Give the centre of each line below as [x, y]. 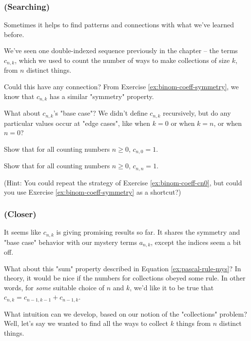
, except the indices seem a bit [196, 242]
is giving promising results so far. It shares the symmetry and [148, 232]
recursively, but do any [197, 113]
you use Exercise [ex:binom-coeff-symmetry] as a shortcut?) [93, 192]
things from [193, 323]
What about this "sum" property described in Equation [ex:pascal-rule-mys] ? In [123, 268]
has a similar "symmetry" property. [102, 96]
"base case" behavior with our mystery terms [71, 242]
